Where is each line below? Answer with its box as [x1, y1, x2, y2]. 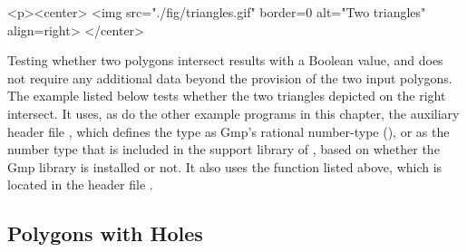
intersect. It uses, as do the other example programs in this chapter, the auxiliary [7, 103, 460, 122]
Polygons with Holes [7, 219, 203, 247]
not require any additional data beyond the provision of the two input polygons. [7, 68, 452, 87]
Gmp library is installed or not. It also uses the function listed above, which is [7, 157, 443, 176]
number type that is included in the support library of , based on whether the [7, 140, 440, 159]
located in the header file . [7, 175, 153, 194]
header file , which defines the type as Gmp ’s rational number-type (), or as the [7, 121, 450, 141]
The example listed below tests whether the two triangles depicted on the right [7, 86, 446, 105]
